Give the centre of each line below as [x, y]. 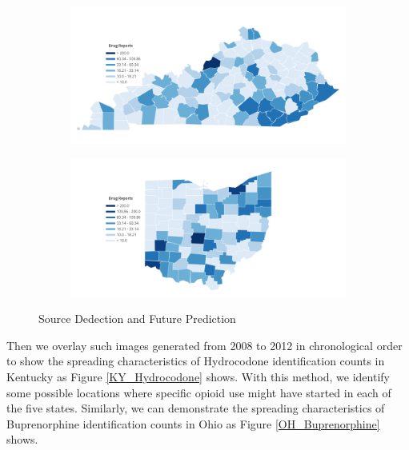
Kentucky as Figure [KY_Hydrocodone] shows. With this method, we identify [198, 376]
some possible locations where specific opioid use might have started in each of [199, 392]
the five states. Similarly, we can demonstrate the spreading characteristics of [196, 408]
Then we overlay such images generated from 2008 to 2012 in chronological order [204, 345]
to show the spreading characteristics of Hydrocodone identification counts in [196, 361]
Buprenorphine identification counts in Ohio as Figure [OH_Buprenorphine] [193, 423]
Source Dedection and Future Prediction [137, 319]
